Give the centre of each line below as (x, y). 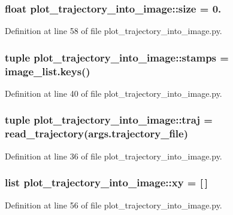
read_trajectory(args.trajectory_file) (97, 133)
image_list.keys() (48, 71)
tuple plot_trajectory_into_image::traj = (109, 120)
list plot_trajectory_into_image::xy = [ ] (106, 182)
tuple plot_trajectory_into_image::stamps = (117, 57)
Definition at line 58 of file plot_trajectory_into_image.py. (114, 31)
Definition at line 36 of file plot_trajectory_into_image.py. (114, 156)
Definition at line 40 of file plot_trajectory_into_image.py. (114, 93)
